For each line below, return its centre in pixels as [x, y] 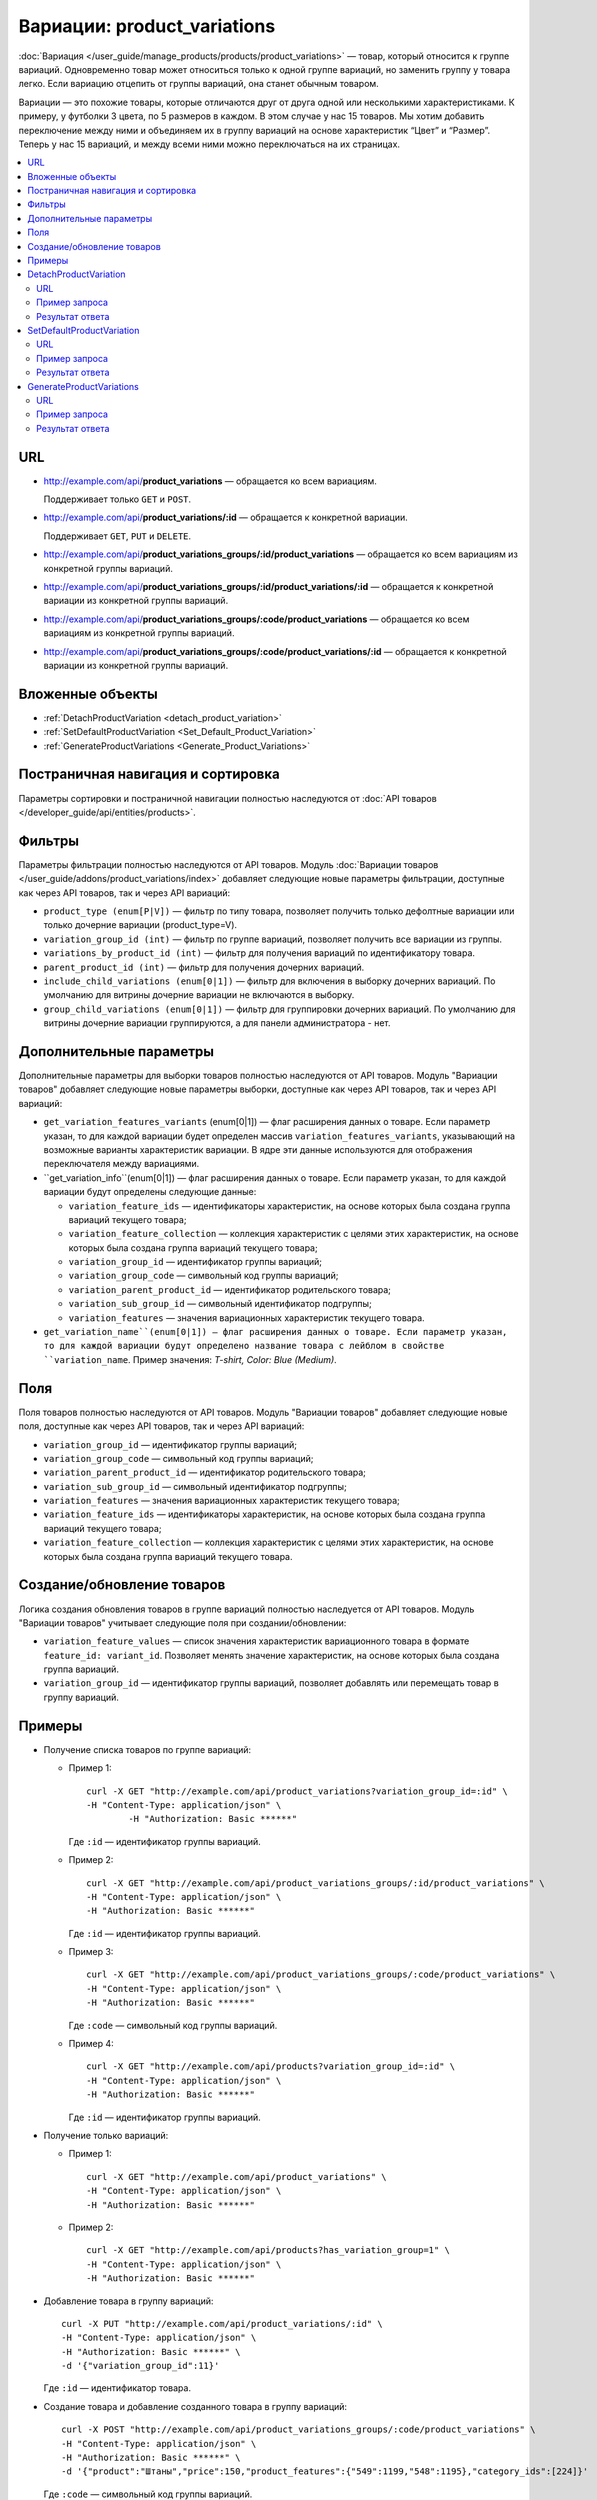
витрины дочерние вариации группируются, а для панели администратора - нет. [217, 1023]
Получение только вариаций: [106, 2135]
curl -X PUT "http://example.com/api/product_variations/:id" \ [222, 2323]
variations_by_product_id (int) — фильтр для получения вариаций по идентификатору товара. [259, 953]
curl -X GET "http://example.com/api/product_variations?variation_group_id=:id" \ [297, 1791]
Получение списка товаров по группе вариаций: [147, 1749]
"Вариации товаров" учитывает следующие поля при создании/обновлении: [182, 1622]
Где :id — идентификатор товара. [117, 2388]
